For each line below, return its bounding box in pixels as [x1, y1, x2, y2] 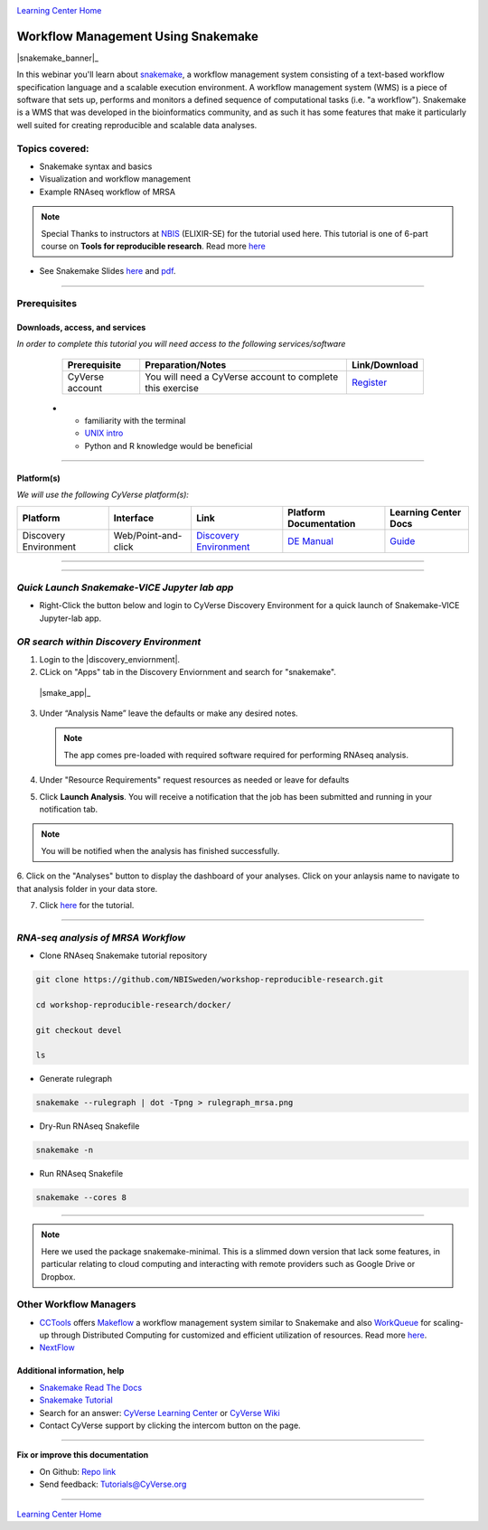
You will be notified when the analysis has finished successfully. [41, 845, 280, 856]
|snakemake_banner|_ [16, 52, 99, 63]
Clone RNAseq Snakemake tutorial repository [39, 950, 208, 962]
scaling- [433, 1317, 465, 1328]
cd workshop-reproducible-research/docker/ [35, 1000, 232, 1009]
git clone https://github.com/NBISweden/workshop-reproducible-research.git [35, 974, 384, 985]
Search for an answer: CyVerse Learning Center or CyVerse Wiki [39, 1407, 280, 1418]
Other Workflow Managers [16, 1298, 136, 1310]
